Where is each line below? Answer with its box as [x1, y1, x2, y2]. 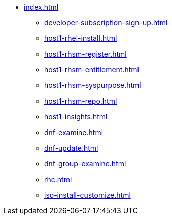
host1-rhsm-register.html [44, 50, 127, 58]
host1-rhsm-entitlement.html [44, 65, 139, 74]
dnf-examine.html [44, 128, 104, 137]
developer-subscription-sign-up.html [44, 18, 168, 27]
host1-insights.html [44, 112, 108, 121]
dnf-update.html [44, 144, 98, 152]
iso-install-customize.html [44, 191, 131, 199]
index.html [24, 3, 59, 11]
